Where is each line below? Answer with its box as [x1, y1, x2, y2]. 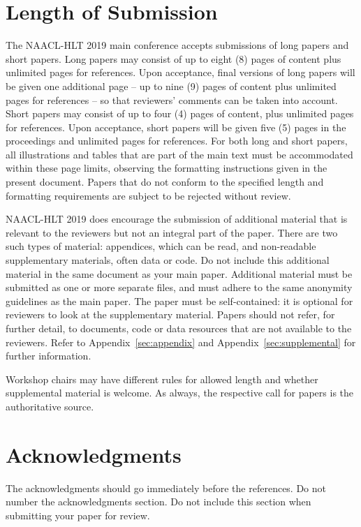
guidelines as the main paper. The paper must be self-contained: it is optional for [6, 293, 353, 308]
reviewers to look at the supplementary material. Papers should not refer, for [6, 307, 335, 322]
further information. [6, 348, 91, 363]
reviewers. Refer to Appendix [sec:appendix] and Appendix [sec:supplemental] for [6, 334, 356, 349]
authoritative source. [6, 399, 94, 413]
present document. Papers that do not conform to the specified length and [6, 175, 324, 189]
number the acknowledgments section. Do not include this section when [6, 494, 311, 509]
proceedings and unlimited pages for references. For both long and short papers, [6, 133, 348, 148]
